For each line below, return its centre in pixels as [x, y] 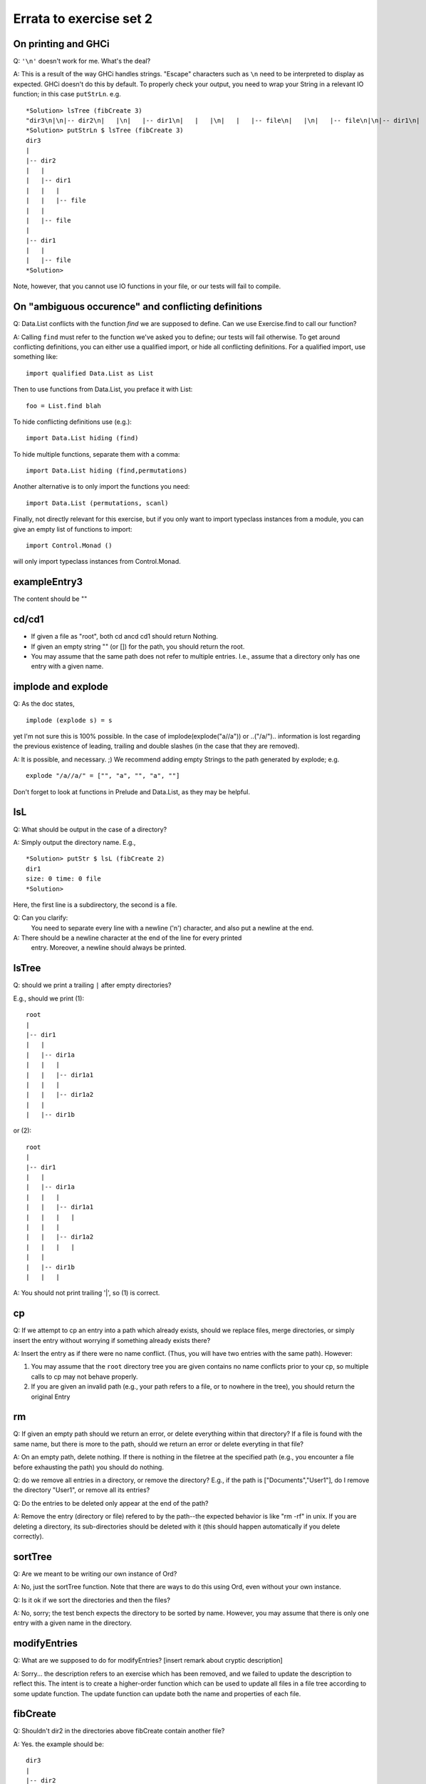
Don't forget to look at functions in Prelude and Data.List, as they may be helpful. [132, 791]
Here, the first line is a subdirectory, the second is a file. [95, 904]
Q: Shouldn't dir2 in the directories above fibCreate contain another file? [119, 1731]
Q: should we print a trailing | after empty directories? [92, 985]
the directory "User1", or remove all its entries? [82, 1490]
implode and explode [61, 687]
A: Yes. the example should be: [59, 1744]
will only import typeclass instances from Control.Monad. [97, 562]
